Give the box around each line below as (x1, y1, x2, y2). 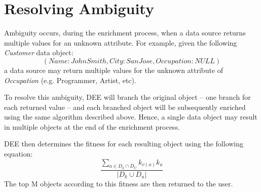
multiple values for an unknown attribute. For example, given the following (4, 37, 237, 48)
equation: (4, 148, 33, 159)
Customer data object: (4, 47, 73, 58)
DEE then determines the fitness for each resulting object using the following (4, 138, 244, 149)
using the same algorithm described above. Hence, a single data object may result (4, 111, 257, 122)
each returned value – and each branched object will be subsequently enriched (4, 101, 246, 112)
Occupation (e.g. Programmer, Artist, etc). (4, 74, 136, 85)
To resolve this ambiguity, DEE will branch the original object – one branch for (4, 92, 251, 102)
